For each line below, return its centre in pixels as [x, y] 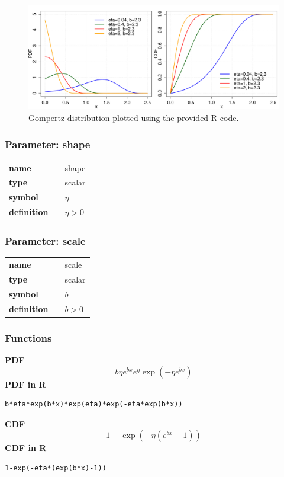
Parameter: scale [45, 241]
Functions [28, 337]
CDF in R [26, 448]
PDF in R [25, 384]
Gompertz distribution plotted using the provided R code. [134, 117]
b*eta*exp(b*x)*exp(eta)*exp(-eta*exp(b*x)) [94, 404]
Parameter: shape [48, 144]
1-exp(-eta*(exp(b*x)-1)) [56, 468]
